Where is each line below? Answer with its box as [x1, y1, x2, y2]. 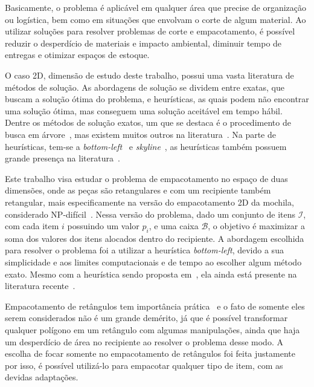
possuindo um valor [67, 220, 139, 232]
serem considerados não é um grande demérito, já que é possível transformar [5, 311, 288, 324]
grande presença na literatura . [5, 152, 120, 164]
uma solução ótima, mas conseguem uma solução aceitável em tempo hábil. [5, 104, 283, 117]
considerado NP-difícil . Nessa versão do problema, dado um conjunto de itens [5, 207, 295, 220]
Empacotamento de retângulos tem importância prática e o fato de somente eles [5, 299, 305, 312]
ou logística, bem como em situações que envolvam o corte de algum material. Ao [5, 13, 306, 25]
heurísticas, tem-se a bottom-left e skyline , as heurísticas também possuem [5, 140, 287, 152]
